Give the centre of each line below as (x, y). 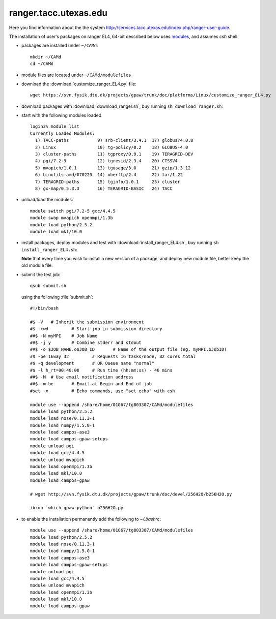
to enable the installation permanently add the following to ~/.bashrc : (91, 519)
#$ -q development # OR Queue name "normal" (92, 363)
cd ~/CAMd (42, 64)
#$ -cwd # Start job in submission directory (96, 329)
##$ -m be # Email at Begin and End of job (91, 384)
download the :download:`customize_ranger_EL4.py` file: (79, 84)
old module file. (37, 265)
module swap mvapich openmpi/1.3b (71, 218)
